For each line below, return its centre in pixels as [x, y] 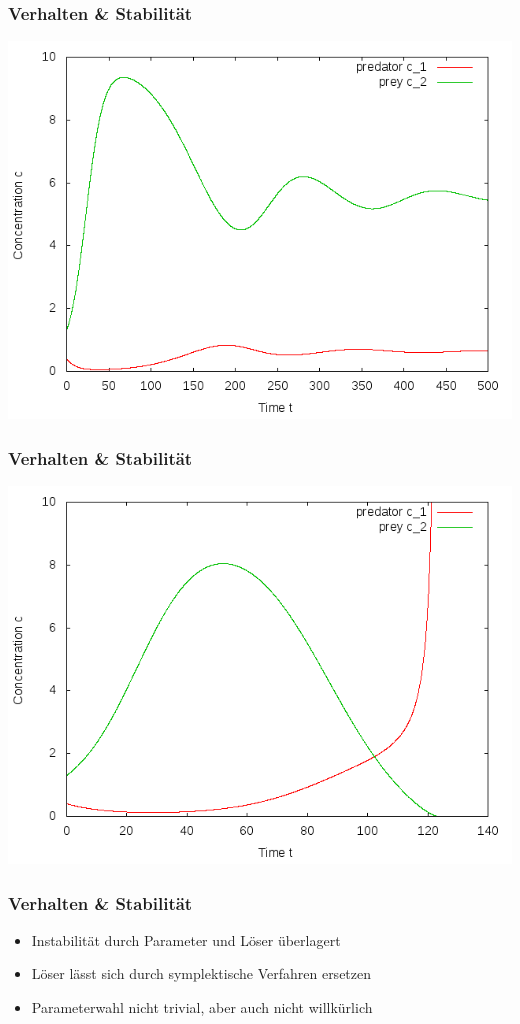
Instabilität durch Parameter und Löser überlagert [186, 939]
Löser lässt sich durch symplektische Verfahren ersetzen [201, 973]
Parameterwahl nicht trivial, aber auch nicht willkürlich [202, 1007]
